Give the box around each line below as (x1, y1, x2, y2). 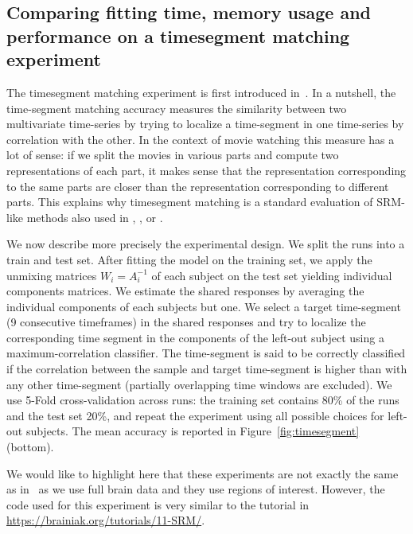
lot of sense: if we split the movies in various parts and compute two (6, 146, 339, 163)
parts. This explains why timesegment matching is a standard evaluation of (6, 193, 373, 210)
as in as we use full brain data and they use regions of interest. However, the (6, 481, 385, 497)
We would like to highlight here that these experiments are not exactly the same (6, 465, 399, 481)
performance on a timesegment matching (6, 23, 350, 48)
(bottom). (6, 439, 54, 455)
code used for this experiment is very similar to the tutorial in (6, 496, 310, 513)
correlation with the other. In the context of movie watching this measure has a (6, 131, 395, 147)
